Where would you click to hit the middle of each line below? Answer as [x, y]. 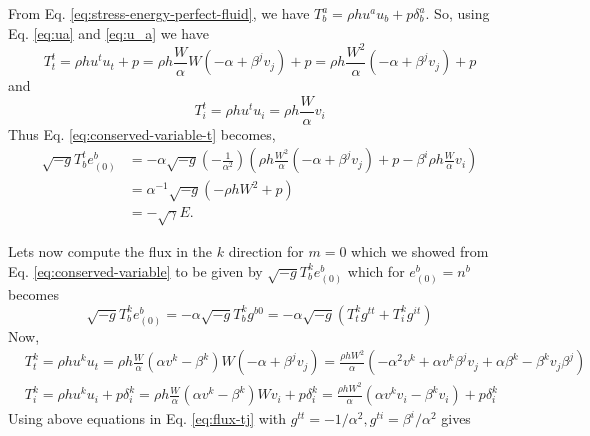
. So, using [457, 13]
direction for [266, 251]
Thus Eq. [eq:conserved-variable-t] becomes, [142, 133]
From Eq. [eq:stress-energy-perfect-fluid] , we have [159, 13]
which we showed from [420, 251]
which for [376, 270]
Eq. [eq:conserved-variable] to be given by [135, 270]
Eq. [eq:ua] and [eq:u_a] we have [108, 32]
